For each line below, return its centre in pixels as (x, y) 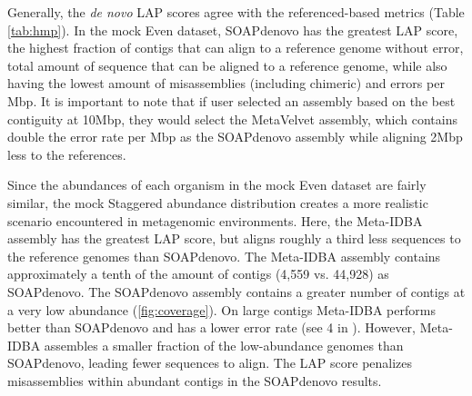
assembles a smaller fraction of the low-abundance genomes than (224, 345)
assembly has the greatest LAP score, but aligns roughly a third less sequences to (234, 238)
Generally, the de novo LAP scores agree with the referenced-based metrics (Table (236, 12)
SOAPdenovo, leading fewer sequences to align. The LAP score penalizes (210, 363)
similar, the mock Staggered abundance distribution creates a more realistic (218, 202)
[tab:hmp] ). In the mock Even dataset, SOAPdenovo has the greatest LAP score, (233, 30)
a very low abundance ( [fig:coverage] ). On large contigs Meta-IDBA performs (221, 309)
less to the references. (67, 154)
